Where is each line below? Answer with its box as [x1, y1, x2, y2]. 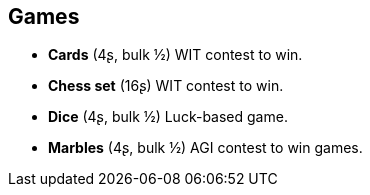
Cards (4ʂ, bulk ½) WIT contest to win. [48, 46, 303, 64]
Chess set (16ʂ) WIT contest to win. [48, 77, 284, 95]
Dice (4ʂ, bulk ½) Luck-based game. [48, 108, 288, 126]
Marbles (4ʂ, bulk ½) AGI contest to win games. [48, 139, 363, 157]
